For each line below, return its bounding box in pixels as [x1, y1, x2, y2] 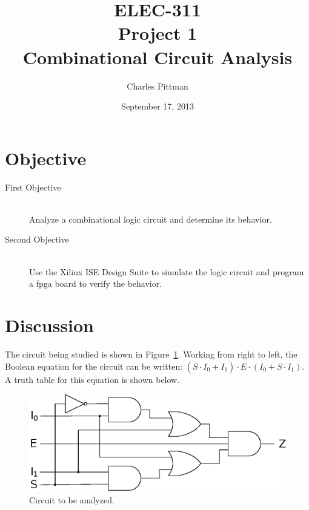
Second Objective [5, 233, 69, 246]
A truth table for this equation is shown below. [5, 373, 180, 385]
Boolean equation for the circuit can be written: [5, 359, 183, 372]
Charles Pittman [127, 79, 188, 92]
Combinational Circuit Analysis [22, 44, 293, 69]
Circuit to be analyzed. [29, 493, 115, 506]
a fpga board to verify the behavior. [29, 277, 162, 290]
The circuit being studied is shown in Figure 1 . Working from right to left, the [5, 347, 297, 360]
